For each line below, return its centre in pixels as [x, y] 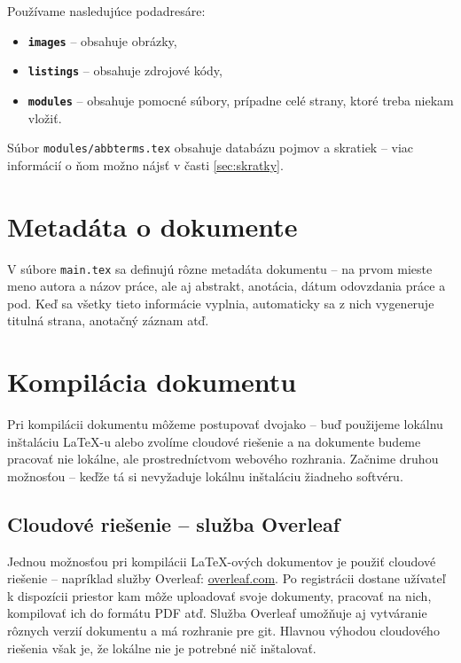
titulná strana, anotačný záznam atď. [108, 320]
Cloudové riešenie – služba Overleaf [174, 523]
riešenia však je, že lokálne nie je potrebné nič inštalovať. [162, 647]
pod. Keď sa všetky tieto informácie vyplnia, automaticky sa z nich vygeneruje [221, 303]
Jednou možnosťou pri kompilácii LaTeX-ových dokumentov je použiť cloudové [222, 561]
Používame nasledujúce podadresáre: [106, 11]
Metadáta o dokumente [152, 226]
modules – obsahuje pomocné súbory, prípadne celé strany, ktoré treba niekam [241, 100]
